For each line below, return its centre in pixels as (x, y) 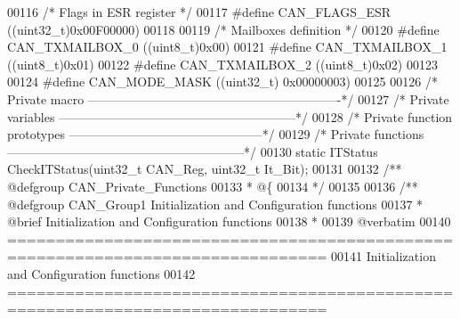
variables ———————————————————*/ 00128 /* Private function (230, 116)
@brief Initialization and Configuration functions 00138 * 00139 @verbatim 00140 (229, 221)
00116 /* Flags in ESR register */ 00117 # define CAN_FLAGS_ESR (199, 12)
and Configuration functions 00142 (101, 273)
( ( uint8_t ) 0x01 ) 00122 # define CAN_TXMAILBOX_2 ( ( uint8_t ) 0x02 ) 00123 (222, 64)
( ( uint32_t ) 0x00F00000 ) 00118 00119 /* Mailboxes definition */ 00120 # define (223, 29)
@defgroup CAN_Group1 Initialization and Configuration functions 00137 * (215, 204)
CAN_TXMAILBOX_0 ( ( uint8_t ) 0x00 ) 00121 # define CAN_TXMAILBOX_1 (227, 47)
